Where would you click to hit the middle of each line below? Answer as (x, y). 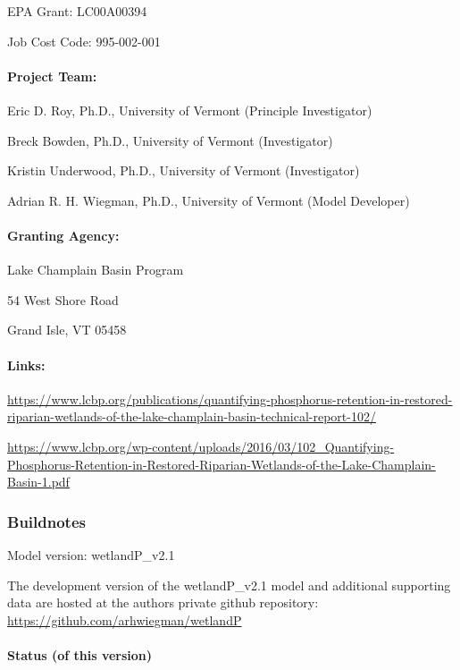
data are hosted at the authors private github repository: (163, 602)
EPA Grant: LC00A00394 (77, 11)
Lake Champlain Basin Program (96, 270)
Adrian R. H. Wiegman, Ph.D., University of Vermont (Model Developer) (209, 200)
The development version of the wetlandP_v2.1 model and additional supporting (229, 585)
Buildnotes (46, 521)
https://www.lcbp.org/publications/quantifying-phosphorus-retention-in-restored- (230, 399)
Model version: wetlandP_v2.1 (91, 554)
